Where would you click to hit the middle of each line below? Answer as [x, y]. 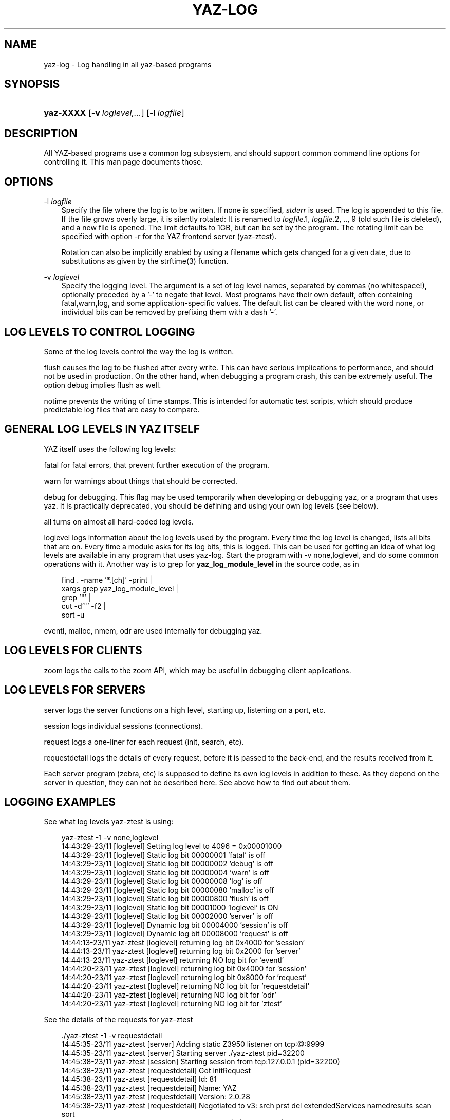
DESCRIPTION [41, 133]
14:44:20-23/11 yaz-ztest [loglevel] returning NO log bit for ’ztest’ [172, 1004]
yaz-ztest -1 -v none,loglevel [110, 838]
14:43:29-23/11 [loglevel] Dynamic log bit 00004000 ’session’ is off [175, 925]
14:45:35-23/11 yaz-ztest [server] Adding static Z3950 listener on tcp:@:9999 [193, 1044]
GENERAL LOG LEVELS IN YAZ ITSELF [102, 429]
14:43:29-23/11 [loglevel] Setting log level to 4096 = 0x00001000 [172, 846]
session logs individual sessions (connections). [124, 726]
